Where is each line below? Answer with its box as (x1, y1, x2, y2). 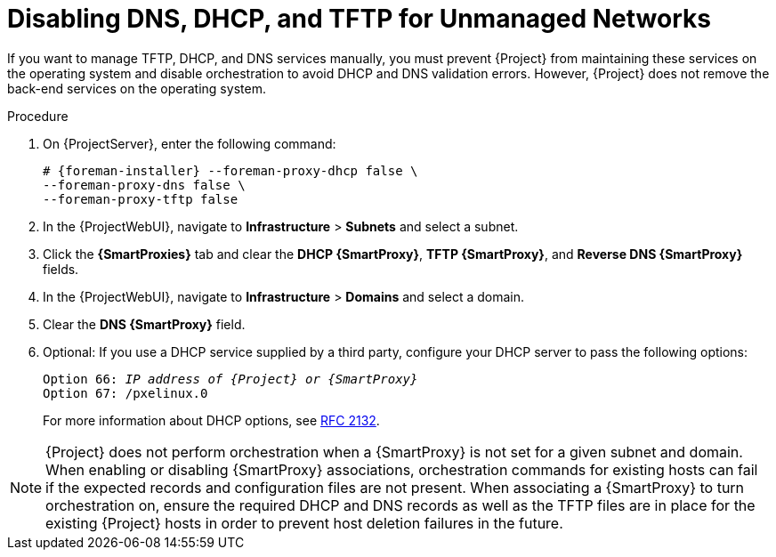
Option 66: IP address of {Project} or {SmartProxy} (43, 371, 418, 386)
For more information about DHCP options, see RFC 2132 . (43, 412, 380, 428)
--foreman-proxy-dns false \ (43, 177, 246, 192)
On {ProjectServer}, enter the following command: (43, 135, 336, 151)
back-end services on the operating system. (7, 80, 266, 96)
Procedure (7, 108, 69, 124)
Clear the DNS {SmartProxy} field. (43, 316, 246, 332)
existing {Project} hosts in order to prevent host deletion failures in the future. (45, 513, 563, 532)
